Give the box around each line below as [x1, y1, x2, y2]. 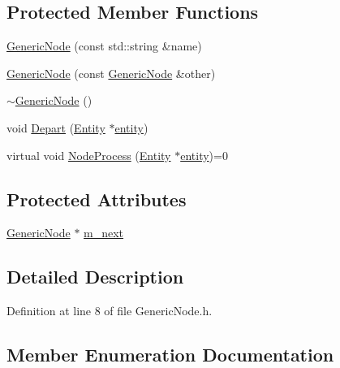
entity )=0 [180, 146, 228, 163]
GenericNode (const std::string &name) [6, 37, 202, 54]
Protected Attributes [6, 186, 187, 211]
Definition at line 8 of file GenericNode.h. [6, 302, 213, 319]
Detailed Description [6, 264, 184, 289]
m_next [84, 224, 124, 241]
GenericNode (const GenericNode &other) [6, 64, 216, 81]
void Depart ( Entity [6, 119, 105, 136]
